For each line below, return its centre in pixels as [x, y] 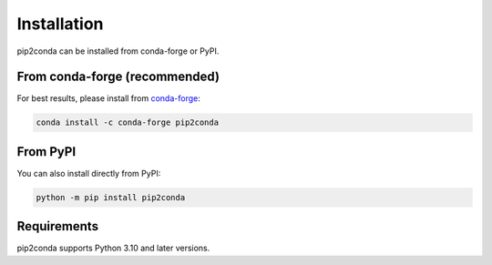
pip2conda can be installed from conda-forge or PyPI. [118, 51]
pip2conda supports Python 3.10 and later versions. [113, 248]
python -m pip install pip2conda [111, 197]
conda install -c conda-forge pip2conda [127, 122]
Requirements [58, 226]
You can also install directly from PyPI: [89, 173]
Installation [60, 24]
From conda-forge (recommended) [118, 77]
